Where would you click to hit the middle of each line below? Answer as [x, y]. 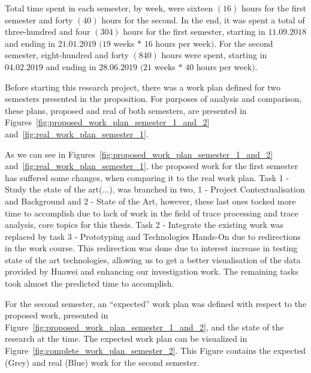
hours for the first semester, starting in [194, 31]
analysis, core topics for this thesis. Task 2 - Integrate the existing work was [144, 225]
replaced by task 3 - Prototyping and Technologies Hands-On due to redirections [153, 236]
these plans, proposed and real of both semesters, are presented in [126, 110]
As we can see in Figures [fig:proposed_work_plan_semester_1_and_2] [139, 154]
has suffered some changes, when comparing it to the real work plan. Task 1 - [147, 177]
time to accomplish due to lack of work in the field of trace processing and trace [152, 213]
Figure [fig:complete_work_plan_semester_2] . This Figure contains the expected [155, 351]
